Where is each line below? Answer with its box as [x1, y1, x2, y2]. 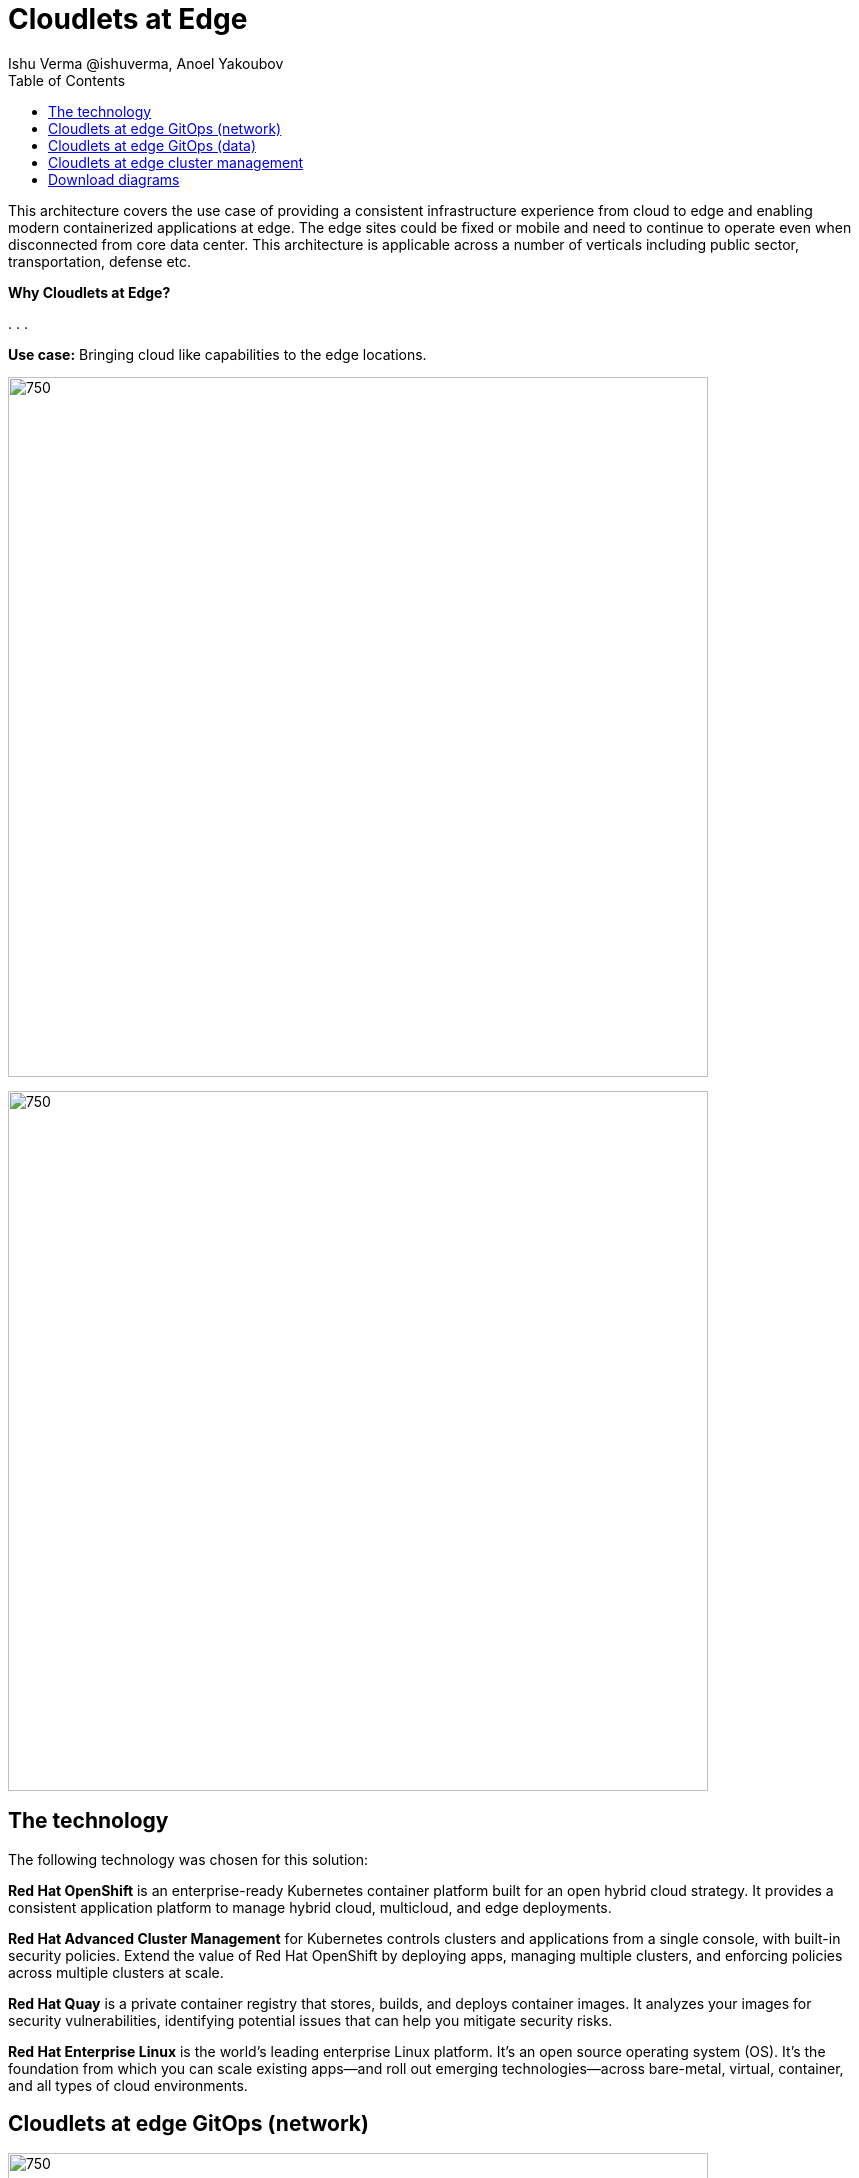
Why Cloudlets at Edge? [8, 283, 171, 301]
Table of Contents [8, 71, 126, 89]
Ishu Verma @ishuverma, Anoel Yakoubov [8, 54, 284, 72]
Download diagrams [48, 170, 180, 188]
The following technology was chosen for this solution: [8, 1850, 369, 1868]
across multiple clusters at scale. [8, 1963, 224, 1981]
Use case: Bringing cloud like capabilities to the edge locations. [8, 345, 427, 363]
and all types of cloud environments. [8, 2076, 248, 2094]
